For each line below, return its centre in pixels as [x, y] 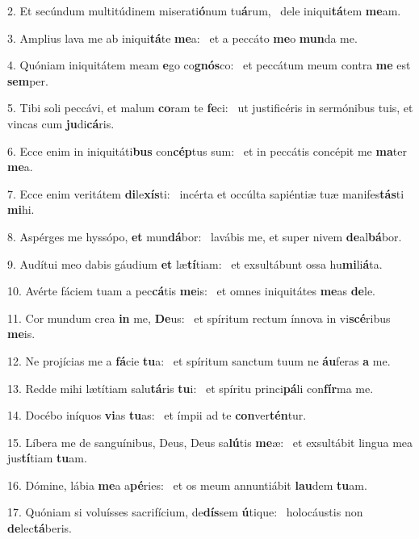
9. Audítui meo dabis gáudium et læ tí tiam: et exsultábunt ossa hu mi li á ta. [195, 263]
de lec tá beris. [40, 528]
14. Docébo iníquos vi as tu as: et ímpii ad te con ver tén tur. [157, 415]
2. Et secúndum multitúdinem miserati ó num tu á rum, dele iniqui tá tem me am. [204, 10]
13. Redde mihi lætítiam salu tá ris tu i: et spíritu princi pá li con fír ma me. [191, 388]
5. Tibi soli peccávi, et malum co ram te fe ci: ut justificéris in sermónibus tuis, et [210, 108]
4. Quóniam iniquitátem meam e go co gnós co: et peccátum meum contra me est [209, 65]
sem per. [28, 80]
